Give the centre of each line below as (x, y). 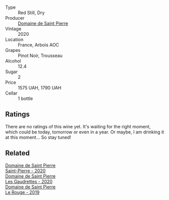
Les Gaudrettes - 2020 (29, 181)
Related (18, 153)
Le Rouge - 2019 (22, 192)
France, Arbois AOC (39, 45)
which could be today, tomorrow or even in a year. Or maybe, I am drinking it (85, 132)
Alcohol (13, 61)
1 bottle (25, 98)
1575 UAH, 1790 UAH (40, 88)
